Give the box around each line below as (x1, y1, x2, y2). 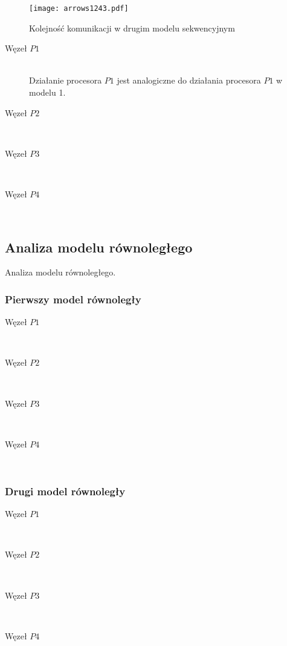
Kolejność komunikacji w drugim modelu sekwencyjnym (29, 21, 235, 34)
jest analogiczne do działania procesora (117, 74, 261, 87)
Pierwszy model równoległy (5, 291, 141, 306)
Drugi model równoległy (5, 483, 126, 498)
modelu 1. (29, 86, 66, 99)
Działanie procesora (29, 74, 102, 87)
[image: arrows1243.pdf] (29, 4, 129, 13)
